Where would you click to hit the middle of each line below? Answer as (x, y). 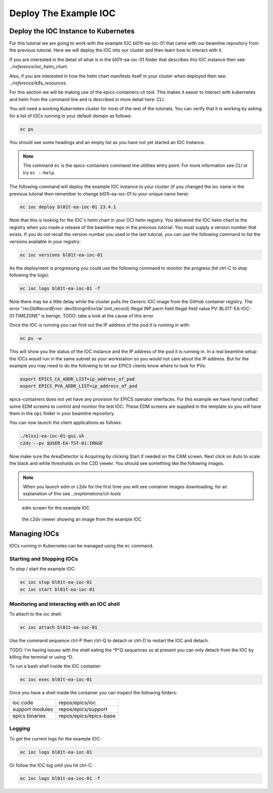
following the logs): (29, 275)
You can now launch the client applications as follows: (66, 423)
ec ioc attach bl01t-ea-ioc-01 (59, 627)
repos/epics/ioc (77, 703)
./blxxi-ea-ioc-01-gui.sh (52, 436)
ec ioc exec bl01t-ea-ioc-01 (56, 680)
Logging (20, 729)
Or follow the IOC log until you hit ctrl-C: (51, 765)
